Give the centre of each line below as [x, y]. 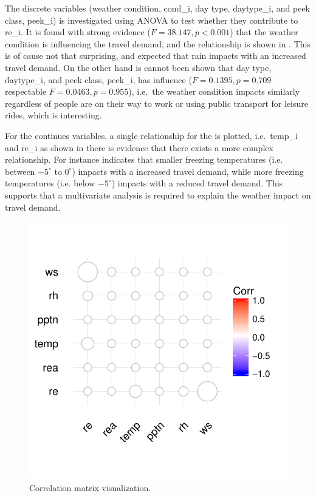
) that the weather [264, 32]
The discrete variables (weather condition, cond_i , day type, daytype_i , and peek [157, 8]
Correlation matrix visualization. [90, 487]
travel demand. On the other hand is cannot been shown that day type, [138, 67]
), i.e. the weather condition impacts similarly [214, 91]
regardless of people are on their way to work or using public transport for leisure [156, 103]
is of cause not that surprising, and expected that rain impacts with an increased [156, 56]
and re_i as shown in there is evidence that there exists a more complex [139, 147]
